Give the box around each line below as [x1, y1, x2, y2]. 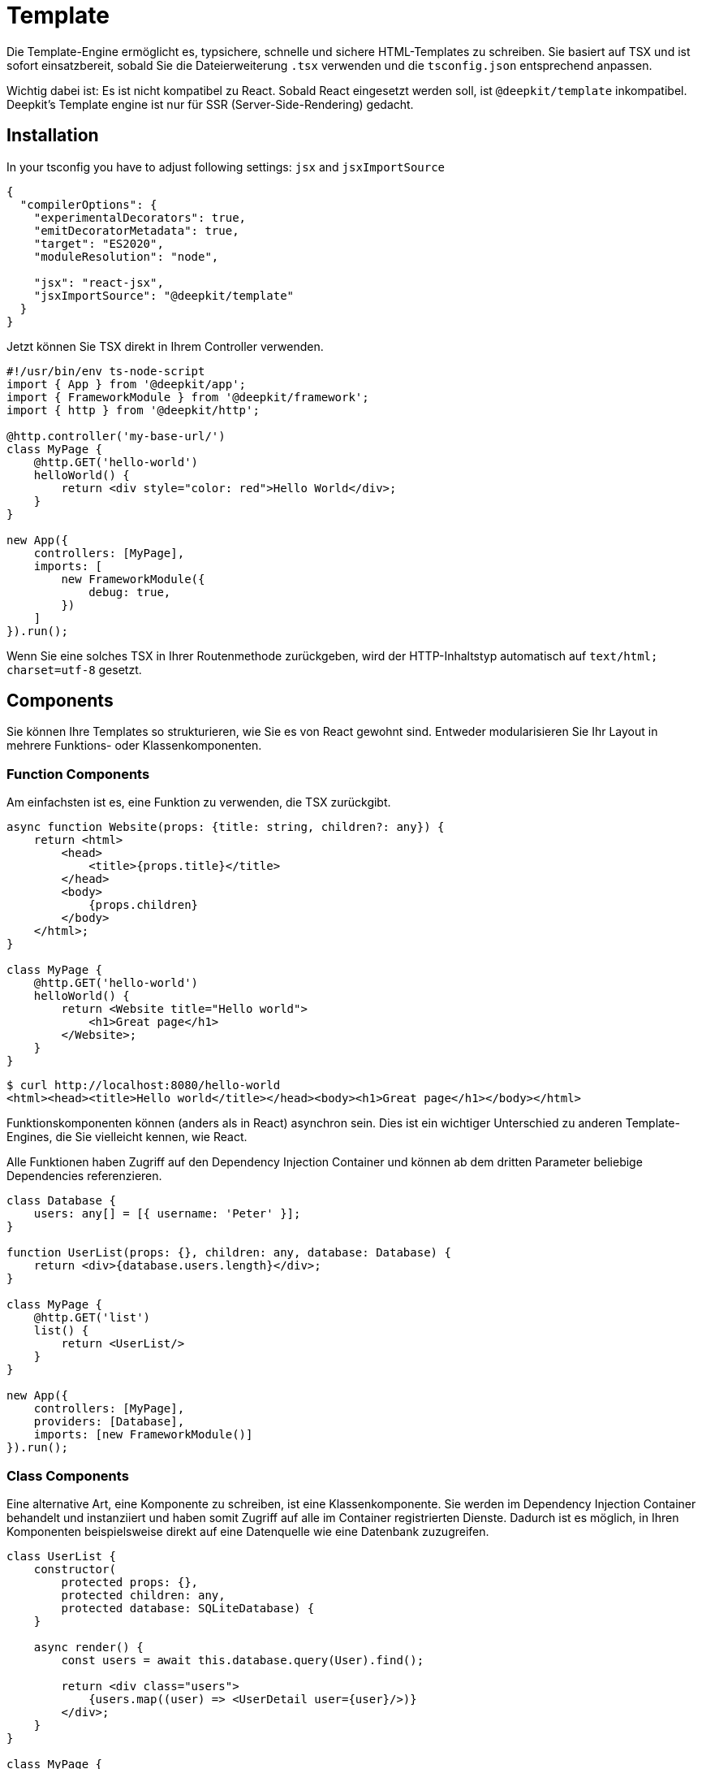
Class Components [6, 1467, 129, 1484]
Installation [6, 125, 99, 146]
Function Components [6, 765, 150, 782]
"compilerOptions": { [19, 197, 157, 211]
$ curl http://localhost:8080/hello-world [6, 1079, 281, 1092]
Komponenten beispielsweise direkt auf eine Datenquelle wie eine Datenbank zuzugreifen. [6, 1524, 489, 1538]
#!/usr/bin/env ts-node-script [6, 364, 205, 378]
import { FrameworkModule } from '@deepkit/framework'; [6, 390, 369, 404]
